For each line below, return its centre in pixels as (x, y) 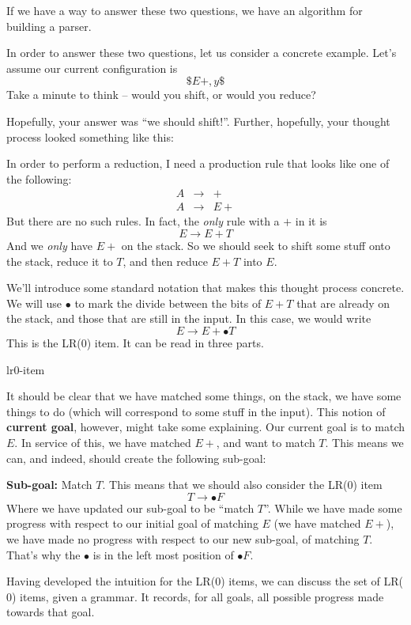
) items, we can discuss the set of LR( (312, 581)
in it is (311, 221)
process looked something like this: (90, 136)
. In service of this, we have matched (103, 442)
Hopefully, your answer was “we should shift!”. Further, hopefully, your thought (198, 121)
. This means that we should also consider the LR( (225, 485)
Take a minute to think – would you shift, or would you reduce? (161, 95)
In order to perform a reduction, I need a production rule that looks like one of (198, 163)
